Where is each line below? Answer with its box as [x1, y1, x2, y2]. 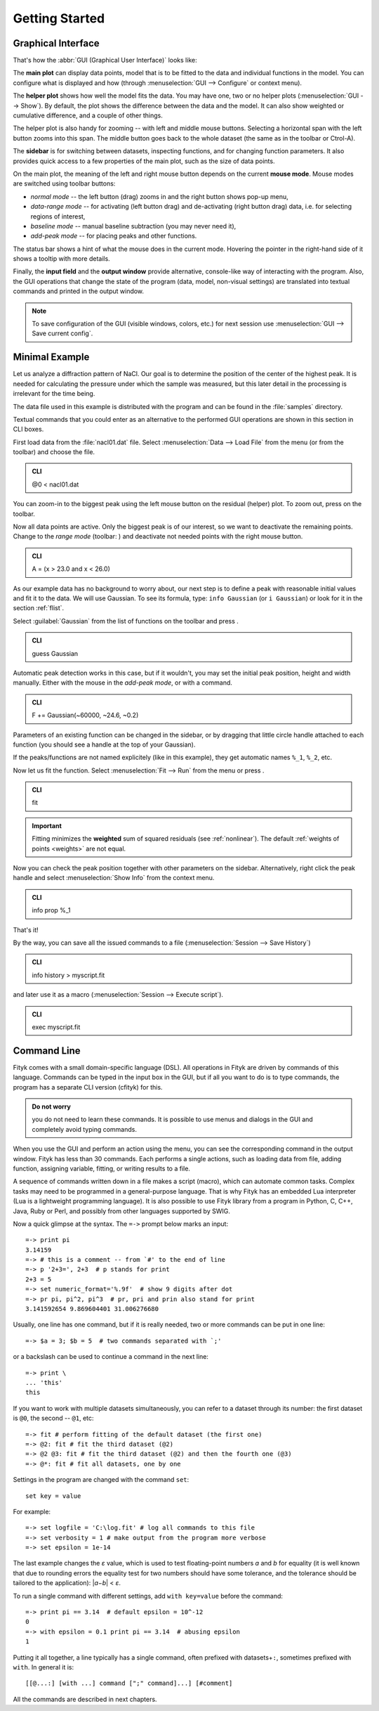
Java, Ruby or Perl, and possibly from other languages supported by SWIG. [13, 1206, 231, 1215]
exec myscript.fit [32, 1023, 81, 1031]
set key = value [25, 1492, 81, 1500]
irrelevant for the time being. [13, 389, 95, 398]
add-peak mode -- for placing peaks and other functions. [30, 232, 197, 240]
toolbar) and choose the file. [13, 448, 95, 456]
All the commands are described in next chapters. [13, 1695, 157, 1703]
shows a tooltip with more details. [13, 254, 110, 263]
